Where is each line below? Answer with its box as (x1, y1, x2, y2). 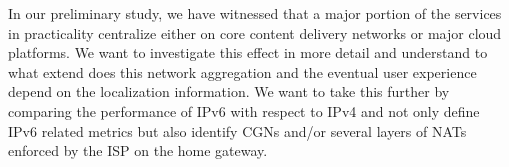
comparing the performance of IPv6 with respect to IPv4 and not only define (8, 100, 480, 121)
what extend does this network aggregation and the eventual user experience (8, 61, 477, 82)
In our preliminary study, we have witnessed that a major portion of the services (8, 3, 502, 23)
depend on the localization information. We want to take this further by (8, 81, 450, 102)
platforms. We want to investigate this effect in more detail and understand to (8, 42, 488, 63)
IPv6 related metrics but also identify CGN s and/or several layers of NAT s (8, 120, 467, 141)
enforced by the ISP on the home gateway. (8, 140, 268, 161)
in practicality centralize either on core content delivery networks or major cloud (8, 22, 502, 43)
